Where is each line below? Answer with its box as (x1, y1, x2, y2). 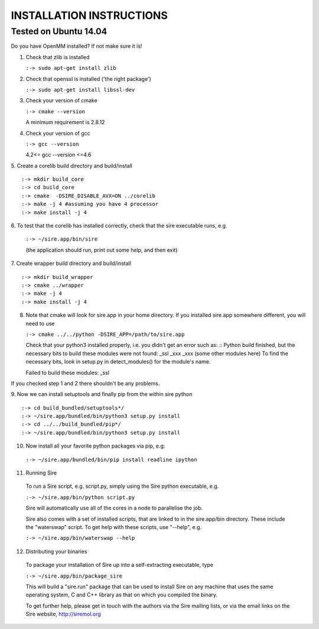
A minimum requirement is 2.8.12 (25, 119, 105, 126)
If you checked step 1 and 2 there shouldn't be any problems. (11, 380, 160, 387)
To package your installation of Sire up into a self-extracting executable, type (25, 562, 214, 569)
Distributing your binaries (25, 547, 87, 555)
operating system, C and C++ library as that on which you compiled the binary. (25, 591, 218, 598)
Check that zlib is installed (25, 53, 90, 60)
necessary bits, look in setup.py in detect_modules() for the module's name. (25, 358, 211, 365)
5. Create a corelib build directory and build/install (11, 162, 133, 169)
